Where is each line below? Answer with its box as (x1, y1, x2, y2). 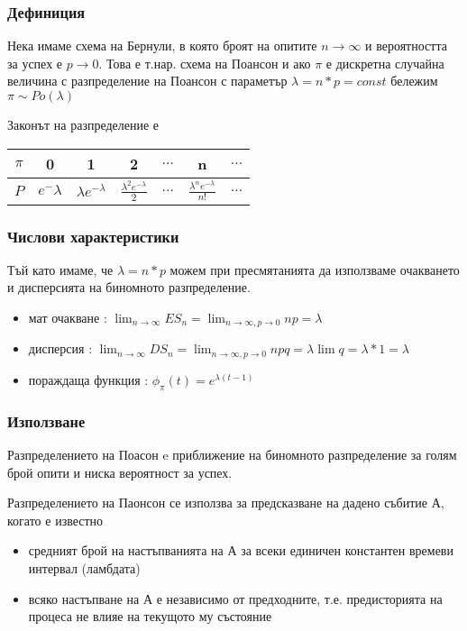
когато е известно (7, 510, 104, 529)
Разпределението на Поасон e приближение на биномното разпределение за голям (7, 444, 457, 463)
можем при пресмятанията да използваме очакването (169, 260, 460, 279)
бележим (390, 71, 438, 90)
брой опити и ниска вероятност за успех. (7, 462, 233, 481)
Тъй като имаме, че (7, 260, 114, 279)
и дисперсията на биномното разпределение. (7, 278, 251, 297)
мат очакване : (28, 308, 107, 327)
